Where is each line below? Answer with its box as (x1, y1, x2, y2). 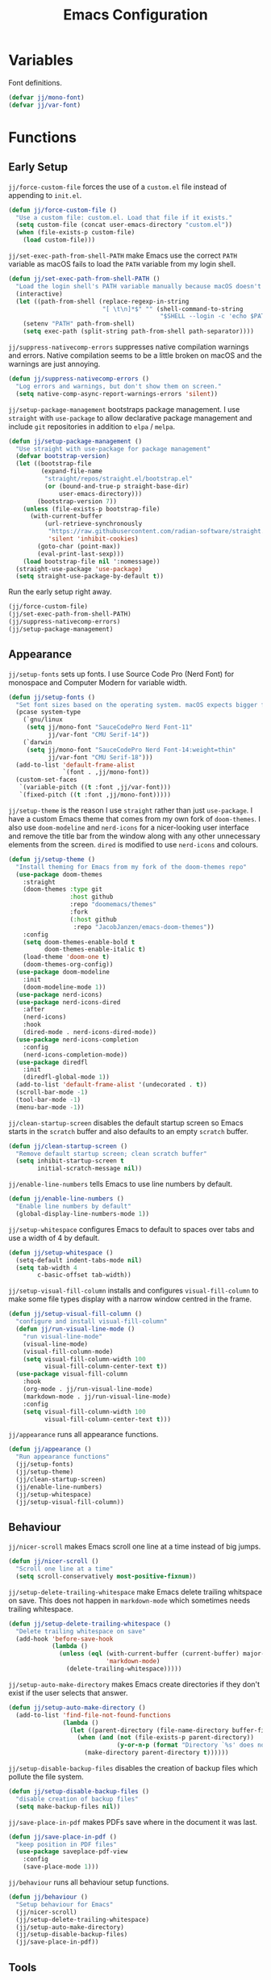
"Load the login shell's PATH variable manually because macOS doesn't (15, 282, 262, 290)
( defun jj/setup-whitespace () (8, 1248, 114, 1257)
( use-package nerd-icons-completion (15, 1036, 139, 1044)
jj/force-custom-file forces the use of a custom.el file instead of (8, 182, 227, 191)
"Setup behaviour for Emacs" (15, 1900, 114, 1908)
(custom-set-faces (15, 776, 78, 784)
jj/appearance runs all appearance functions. (8, 1430, 159, 1440)
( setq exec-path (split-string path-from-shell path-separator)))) (23, 327, 254, 336)
